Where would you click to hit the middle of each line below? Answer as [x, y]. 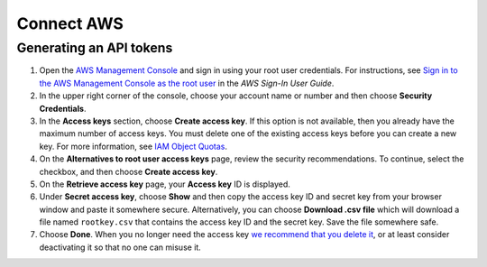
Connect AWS [70, 23]
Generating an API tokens [95, 48]
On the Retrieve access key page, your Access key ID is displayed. [165, 184]
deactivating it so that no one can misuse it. [120, 247]
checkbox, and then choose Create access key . [129, 171]
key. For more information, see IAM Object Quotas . [133, 146]
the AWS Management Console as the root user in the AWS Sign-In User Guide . [187, 83]
